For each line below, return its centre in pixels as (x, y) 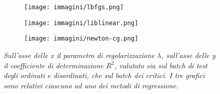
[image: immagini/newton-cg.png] (81, 39)
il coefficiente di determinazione (54, 65)
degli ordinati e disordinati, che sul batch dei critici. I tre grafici (104, 75)
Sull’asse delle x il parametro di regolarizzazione (79, 55)
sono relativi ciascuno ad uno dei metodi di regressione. (91, 85)
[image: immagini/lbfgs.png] (74, 7)
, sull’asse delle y (188, 55)
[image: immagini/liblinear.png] (81, 23)
